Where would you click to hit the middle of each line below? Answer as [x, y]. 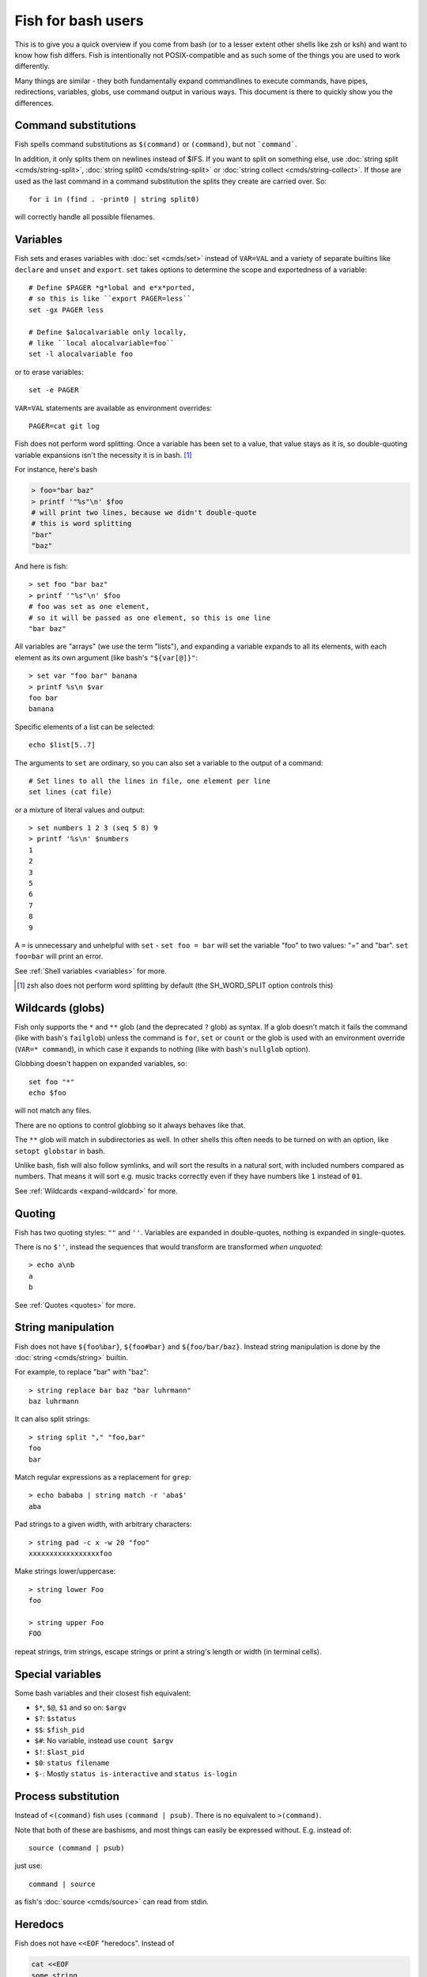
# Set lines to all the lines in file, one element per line [149, 781]
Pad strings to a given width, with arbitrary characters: [103, 1524]
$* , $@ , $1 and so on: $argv [80, 1707]
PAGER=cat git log [64, 426]
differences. [34, 103]
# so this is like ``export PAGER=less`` [110, 299]
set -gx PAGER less [66, 310]
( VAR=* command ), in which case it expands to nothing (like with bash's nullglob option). [162, 1049]
